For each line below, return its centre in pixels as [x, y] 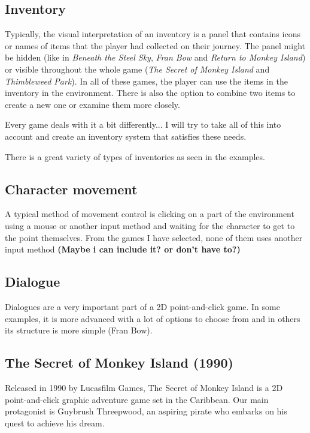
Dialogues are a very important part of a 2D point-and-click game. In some [142, 306]
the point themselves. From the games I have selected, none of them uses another [154, 237]
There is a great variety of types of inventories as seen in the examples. [135, 156]
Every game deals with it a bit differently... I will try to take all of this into [143, 124]
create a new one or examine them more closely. [92, 104]
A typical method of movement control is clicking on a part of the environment [150, 214]
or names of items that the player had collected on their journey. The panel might [155, 45]
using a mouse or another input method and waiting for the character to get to [150, 225]
